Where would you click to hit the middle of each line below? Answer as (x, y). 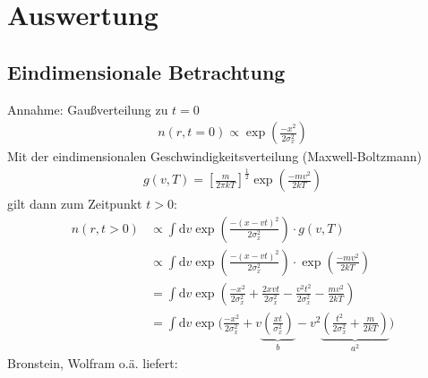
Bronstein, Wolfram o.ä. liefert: (93, 362)
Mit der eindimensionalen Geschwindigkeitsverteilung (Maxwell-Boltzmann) (215, 156)
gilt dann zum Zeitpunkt (75, 204)
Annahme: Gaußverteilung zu (88, 109)
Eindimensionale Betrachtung (146, 71)
